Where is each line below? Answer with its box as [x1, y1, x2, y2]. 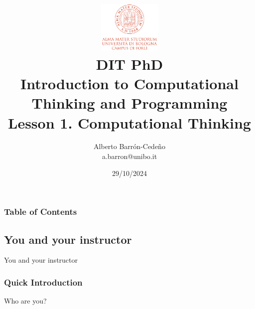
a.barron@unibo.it [102, 151, 157, 161]
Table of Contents [4, 205, 77, 218]
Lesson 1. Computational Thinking [8, 112, 251, 133]
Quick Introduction [4, 276, 83, 288]
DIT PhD [96, 53, 163, 74]
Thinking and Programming [31, 93, 228, 113]
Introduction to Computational [20, 73, 239, 94]
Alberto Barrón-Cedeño [94, 141, 165, 152]
